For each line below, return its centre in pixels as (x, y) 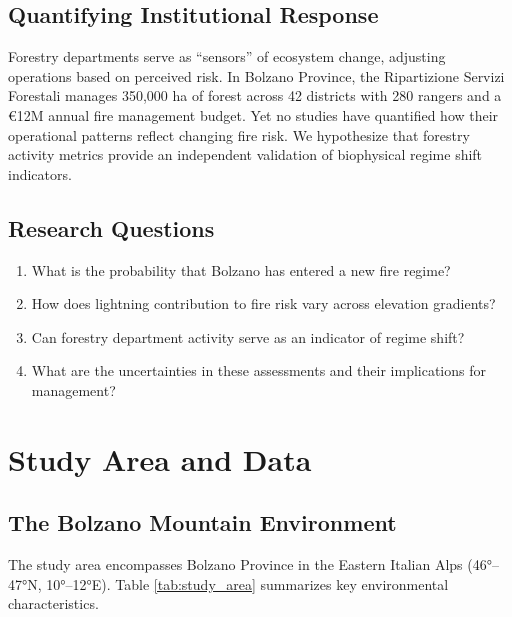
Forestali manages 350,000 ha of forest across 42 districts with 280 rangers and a (255, 95)
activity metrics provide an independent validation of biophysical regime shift (245, 154)
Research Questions (111, 227)
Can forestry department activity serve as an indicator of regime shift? (248, 336)
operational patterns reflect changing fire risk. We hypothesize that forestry (239, 134)
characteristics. (53, 603)
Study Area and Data (160, 458)
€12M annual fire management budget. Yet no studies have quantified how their (253, 114)
